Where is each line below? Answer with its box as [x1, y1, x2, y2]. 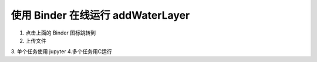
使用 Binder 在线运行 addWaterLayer [11, 9, 190, 22]
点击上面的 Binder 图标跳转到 [25, 29, 96, 36]
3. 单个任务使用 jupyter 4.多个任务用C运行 [11, 48, 112, 55]
